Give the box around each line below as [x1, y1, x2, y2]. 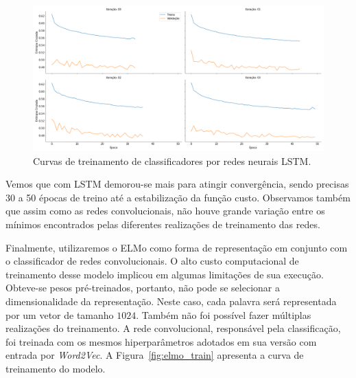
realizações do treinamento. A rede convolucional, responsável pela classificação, [5, 321, 341, 335]
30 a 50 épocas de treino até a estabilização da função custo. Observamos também [5, 190, 351, 204]
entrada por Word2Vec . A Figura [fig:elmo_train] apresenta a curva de [5, 348, 304, 362]
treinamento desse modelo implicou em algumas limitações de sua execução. [5, 267, 324, 281]
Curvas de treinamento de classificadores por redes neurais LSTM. [33, 153, 311, 168]
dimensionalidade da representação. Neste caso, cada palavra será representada [5, 293, 337, 308]
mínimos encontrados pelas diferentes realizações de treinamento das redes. [5, 216, 320, 231]
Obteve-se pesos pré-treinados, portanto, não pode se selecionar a [5, 280, 280, 295]
